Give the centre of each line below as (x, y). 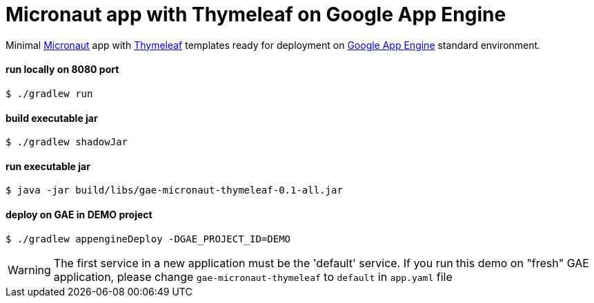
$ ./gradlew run (49, 93)
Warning (29, 270)
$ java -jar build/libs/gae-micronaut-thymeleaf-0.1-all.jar (174, 190)
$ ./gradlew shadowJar (67, 142)
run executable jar (48, 166)
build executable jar (52, 118)
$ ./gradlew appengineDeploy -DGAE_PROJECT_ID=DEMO (148, 239)
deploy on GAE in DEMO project (79, 215)
